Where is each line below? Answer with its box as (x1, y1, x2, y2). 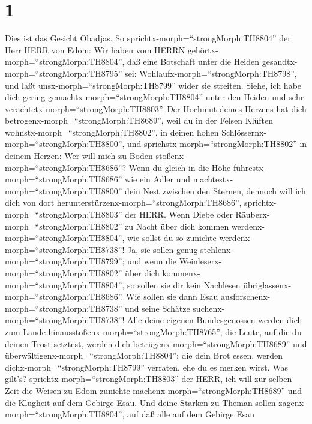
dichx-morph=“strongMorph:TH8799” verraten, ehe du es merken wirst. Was (5, 360, 288, 373)
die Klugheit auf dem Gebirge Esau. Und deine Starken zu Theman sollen (5, 396, 276, 408)
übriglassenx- (243, 278, 292, 291)
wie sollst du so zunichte (127, 231, 217, 244)
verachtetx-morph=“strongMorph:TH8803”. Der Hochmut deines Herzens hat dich (5, 102, 307, 115)
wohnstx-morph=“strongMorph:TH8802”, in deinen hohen (5, 125, 219, 138)
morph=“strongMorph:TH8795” (5, 67, 122, 79)
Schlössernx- (221, 125, 267, 138)
